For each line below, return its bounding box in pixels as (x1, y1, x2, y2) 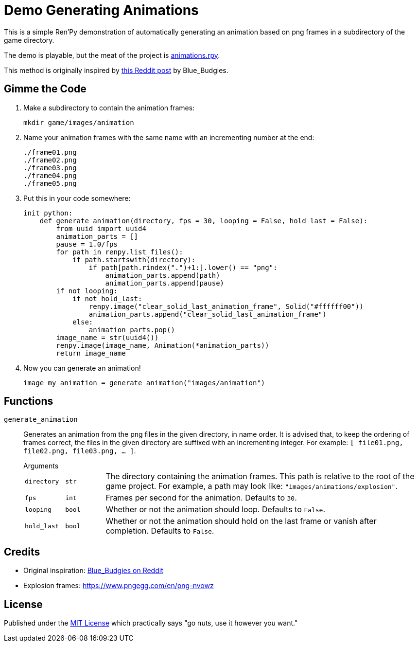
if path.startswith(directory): (72, 255, 196, 264)
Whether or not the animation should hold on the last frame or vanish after (105, 516, 377, 526)
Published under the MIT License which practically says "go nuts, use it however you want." (4, 619, 298, 628)
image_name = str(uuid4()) (56, 333, 159, 341)
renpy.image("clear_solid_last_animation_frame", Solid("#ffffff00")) (88, 302, 364, 310)
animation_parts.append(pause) (105, 279, 225, 287)
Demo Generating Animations (4, 2, 199, 18)
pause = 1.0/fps (56, 240, 118, 248)
